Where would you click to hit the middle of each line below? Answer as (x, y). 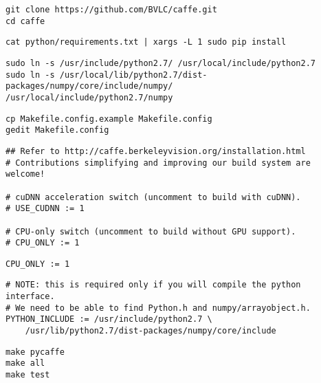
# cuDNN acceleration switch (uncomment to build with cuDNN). (153, 197)
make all (25, 363)
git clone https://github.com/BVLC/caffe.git (111, 10)
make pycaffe (35, 352)
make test (28, 375)
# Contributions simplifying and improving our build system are (158, 163)
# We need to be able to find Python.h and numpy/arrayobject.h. (158, 308)
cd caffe (25, 21)
